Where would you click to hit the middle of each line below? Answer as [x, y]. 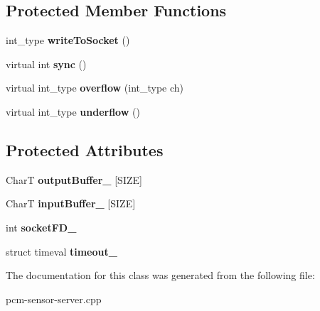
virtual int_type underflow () [73, 111]
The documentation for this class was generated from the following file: [160, 275]
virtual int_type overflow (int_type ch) [95, 88]
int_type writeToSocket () [68, 40]
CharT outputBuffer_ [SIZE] [74, 179]
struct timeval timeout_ [62, 251]
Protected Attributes [85, 149]
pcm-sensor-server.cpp [54, 299]
